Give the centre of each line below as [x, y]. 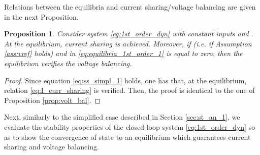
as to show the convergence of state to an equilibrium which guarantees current [127, 137]
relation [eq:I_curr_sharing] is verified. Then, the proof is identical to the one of [129, 90]
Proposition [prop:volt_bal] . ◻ [53, 100]
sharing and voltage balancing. [52, 147]
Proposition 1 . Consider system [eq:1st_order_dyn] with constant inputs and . [129, 34]
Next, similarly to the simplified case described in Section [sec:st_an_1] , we [122, 117]
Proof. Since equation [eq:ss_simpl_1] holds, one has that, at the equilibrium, [125, 80]
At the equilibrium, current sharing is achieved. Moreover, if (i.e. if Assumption [128, 43]
